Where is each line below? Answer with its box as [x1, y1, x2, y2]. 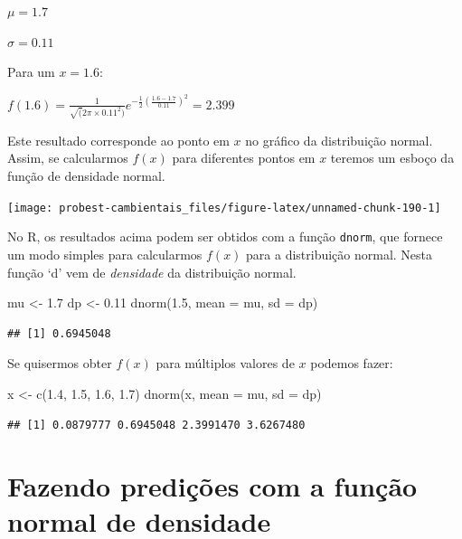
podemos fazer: [310, 354, 393, 373]
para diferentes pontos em [172, 148, 316, 167]
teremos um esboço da [330, 148, 455, 167]
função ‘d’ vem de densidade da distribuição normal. [7, 262, 297, 281]
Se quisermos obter [7, 354, 112, 373]
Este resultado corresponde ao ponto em [7, 130, 230, 149]
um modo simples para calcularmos [7, 244, 203, 263]
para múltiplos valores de [156, 354, 295, 373]
